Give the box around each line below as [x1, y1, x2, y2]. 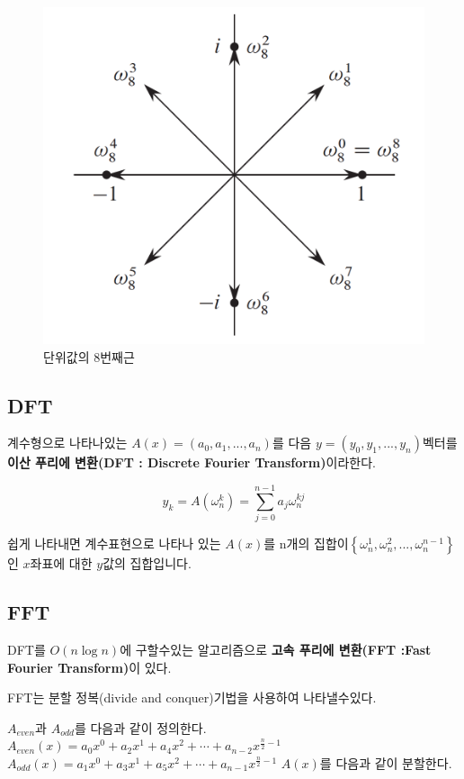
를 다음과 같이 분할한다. [319, 753, 452, 772]
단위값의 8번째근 [43, 347, 135, 366]
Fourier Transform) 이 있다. [7, 657, 172, 676]
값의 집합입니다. [103, 554, 192, 573]
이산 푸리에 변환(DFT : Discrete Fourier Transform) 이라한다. [7, 453, 376, 472]
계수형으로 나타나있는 [7, 433, 128, 452]
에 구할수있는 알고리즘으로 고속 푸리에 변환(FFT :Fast [120, 639, 432, 658]
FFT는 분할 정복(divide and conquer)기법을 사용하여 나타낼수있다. [7, 688, 377, 707]
